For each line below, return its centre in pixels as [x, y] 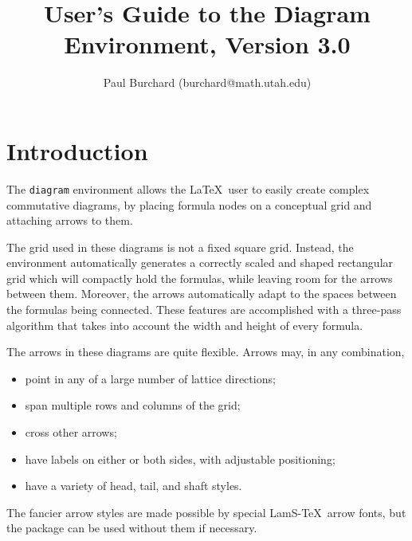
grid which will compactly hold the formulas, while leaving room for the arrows [200, 278]
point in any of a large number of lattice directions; [150, 378]
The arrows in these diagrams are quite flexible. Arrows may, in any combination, [206, 352]
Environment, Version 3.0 [207, 44]
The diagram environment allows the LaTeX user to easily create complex [188, 188]
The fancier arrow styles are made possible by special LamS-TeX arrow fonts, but [206, 512]
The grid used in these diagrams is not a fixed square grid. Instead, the [180, 247]
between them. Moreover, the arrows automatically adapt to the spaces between [202, 294]
